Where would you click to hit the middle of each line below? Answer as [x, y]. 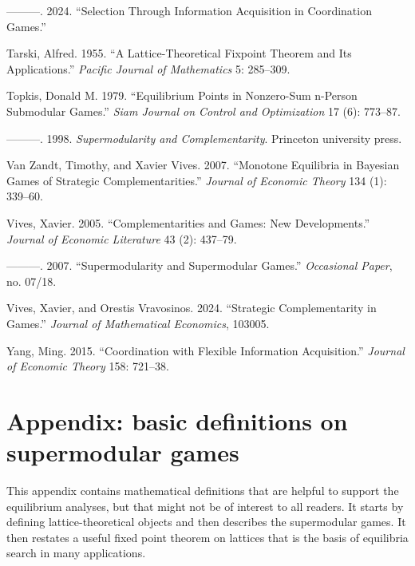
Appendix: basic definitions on [177, 420]
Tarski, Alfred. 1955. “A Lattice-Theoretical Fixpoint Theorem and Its [179, 53]
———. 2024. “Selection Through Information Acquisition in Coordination [189, 10]
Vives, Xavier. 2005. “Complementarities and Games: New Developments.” [188, 222]
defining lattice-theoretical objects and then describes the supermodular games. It [206, 522]
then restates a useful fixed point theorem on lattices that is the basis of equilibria [207, 537]
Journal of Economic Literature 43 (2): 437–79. [122, 238]
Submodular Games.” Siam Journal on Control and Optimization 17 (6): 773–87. [204, 111]
